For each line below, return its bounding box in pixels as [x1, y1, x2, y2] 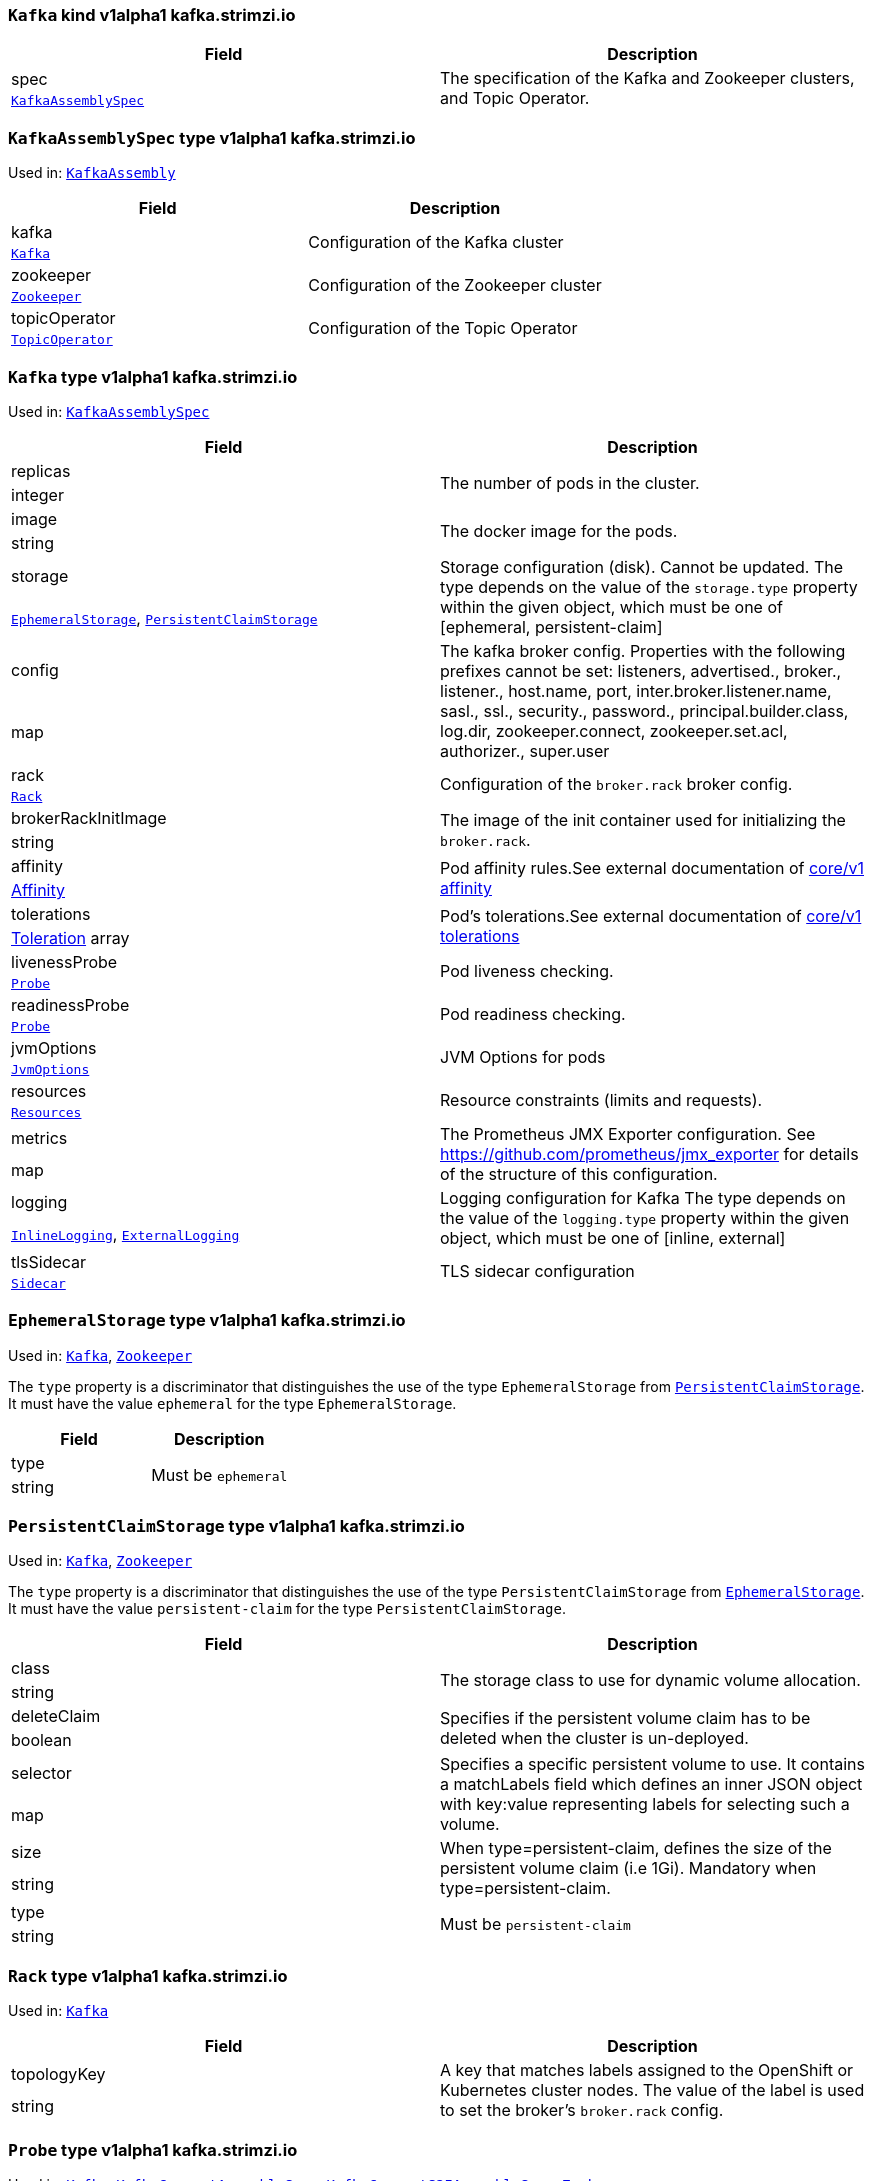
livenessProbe [11, 951, 118, 972]
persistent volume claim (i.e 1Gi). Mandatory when [440, 1858, 817, 1879]
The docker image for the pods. [440, 520, 678, 541]
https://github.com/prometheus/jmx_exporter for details [440, 1143, 859, 1164]
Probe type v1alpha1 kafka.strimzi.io [8, 2139, 298, 2160]
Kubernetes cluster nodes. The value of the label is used [440, 2080, 865, 2101]
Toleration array [11, 927, 130, 948]
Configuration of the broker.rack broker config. [440, 774, 793, 795]
